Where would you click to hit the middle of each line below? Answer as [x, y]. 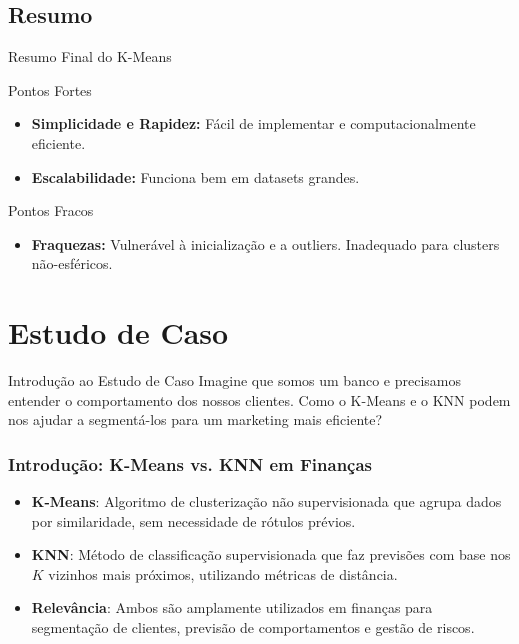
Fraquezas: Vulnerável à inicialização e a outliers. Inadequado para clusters [265, 243]
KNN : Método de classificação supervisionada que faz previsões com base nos [271, 554]
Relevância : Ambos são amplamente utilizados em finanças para [232, 607]
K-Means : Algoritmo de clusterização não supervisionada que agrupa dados [266, 501]
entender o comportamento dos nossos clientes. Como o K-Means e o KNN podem [259, 399]
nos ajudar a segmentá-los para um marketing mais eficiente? [195, 419]
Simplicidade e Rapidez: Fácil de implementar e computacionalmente [253, 123]
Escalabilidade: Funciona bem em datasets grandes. [195, 176]
